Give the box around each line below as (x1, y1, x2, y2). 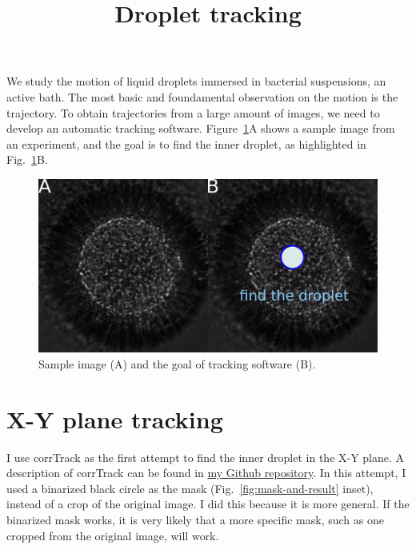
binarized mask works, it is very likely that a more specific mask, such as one (6, 511, 384, 527)
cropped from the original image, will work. (6, 527, 219, 543)
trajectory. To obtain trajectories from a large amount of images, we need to (6, 104, 380, 121)
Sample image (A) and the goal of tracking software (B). (38, 355, 316, 372)
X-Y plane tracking (6, 402, 223, 435)
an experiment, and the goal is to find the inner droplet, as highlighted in (6, 135, 366, 152)
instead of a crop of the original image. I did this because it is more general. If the (6, 495, 410, 512)
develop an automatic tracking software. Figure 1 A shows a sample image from (6, 120, 395, 137)
